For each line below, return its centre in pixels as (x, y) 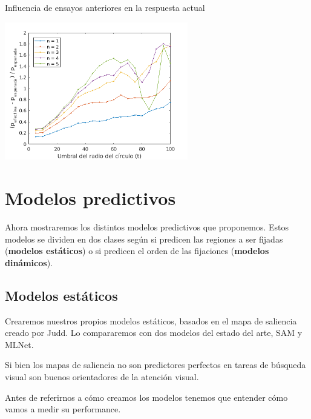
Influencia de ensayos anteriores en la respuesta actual (105, 7)
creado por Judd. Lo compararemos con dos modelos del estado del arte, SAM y (154, 333)
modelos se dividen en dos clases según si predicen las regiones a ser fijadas (144, 239)
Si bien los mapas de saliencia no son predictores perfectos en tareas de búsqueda (155, 365)
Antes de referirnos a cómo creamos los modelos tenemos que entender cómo (146, 397)
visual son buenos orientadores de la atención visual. (102, 377)
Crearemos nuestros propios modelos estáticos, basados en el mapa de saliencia (151, 320)
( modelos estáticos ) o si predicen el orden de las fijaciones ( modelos (137, 251)
